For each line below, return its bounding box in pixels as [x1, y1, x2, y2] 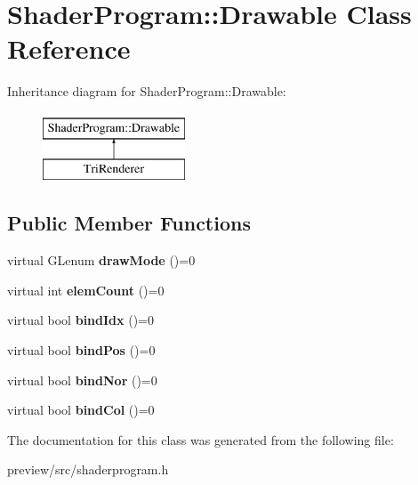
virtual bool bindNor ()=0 [7, 370, 157, 389]
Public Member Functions [7, 209, 251, 237]
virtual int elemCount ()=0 [7, 280, 165, 299]
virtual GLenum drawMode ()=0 [7, 251, 196, 270]
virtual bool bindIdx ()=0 [7, 311, 154, 329]
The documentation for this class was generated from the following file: [7, 430, 394, 449]
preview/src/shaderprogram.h [7, 460, 169, 479]
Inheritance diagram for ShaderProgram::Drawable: [7, 82, 286, 101]
